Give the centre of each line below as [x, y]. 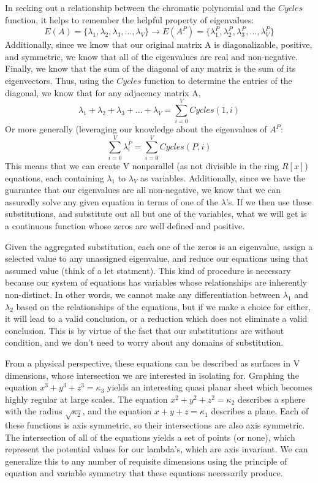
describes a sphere [271, 399]
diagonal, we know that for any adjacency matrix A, [103, 92]
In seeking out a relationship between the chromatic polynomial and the [140, 7]
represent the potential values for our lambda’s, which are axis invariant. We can [157, 449]
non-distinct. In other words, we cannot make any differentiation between [143, 294]
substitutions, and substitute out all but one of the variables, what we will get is [156, 214]
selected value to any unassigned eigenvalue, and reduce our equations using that [157, 258]
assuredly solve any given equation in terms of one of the [112, 201]
